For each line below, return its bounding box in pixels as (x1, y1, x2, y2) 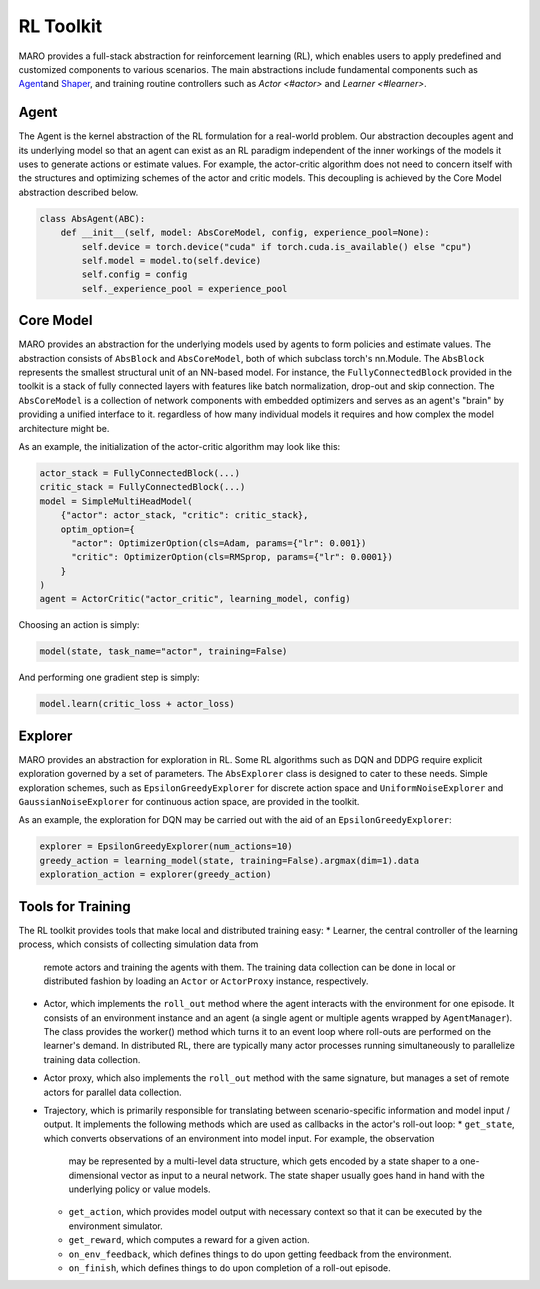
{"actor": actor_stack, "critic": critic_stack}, (60, 510, 309, 521)
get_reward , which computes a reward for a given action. (68, 1234, 310, 1246)
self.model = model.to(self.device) (81, 255, 262, 266)
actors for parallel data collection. (43, 1086, 182, 1098)
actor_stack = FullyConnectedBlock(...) (39, 467, 240, 479)
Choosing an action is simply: (18, 619, 140, 631)
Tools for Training (18, 898, 131, 915)
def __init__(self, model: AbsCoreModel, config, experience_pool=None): (60, 227, 430, 239)
